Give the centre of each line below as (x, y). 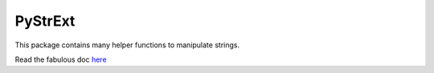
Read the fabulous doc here (61, 59)
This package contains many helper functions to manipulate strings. (127, 45)
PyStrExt (45, 21)
